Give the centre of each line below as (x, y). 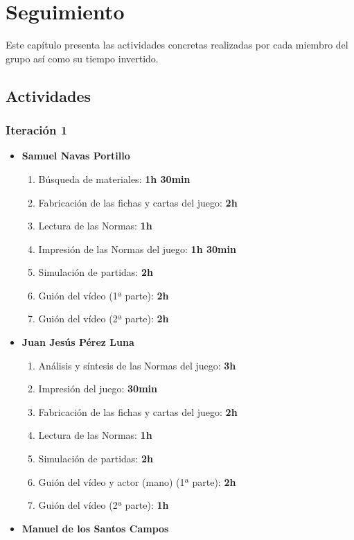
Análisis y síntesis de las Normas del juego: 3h (137, 365)
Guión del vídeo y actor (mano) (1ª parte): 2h (137, 481)
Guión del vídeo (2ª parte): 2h (104, 319)
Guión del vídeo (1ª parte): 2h (104, 295)
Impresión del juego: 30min (98, 389)
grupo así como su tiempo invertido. (82, 58)
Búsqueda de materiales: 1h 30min (114, 178)
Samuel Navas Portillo (76, 156)
